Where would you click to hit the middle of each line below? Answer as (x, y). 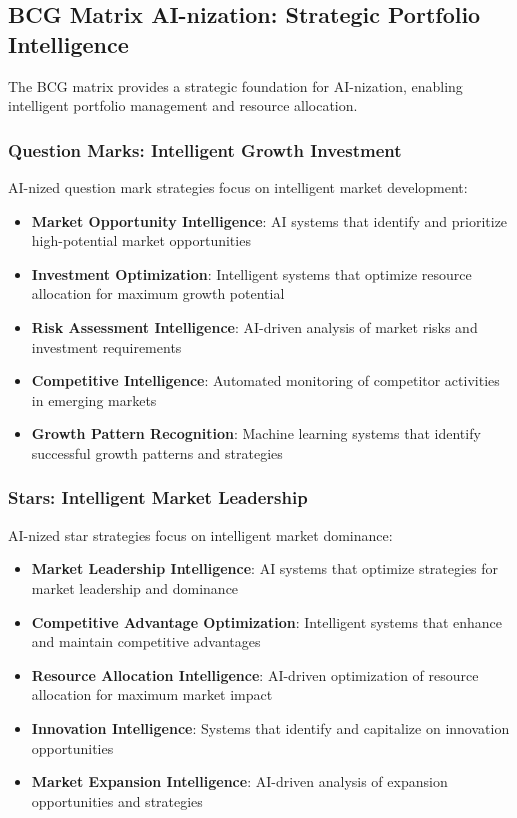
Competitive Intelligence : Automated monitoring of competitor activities (265, 380)
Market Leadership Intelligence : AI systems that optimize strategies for (265, 568)
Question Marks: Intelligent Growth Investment (205, 149)
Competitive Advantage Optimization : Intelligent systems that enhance (267, 621)
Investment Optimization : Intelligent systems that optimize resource (251, 273)
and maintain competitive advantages (146, 641)
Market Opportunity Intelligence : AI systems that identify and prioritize (269, 220)
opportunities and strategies (117, 800)
